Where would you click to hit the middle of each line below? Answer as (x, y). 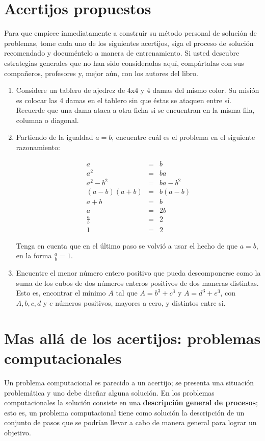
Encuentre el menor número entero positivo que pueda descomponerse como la (138, 273)
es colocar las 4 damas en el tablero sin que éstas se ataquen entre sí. (124, 100)
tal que (127, 293)
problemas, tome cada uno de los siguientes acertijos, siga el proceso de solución (129, 43)
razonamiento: (38, 147)
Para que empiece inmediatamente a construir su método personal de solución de (130, 33)
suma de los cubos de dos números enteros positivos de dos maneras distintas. (137, 283)
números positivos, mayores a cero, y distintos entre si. (140, 303)
